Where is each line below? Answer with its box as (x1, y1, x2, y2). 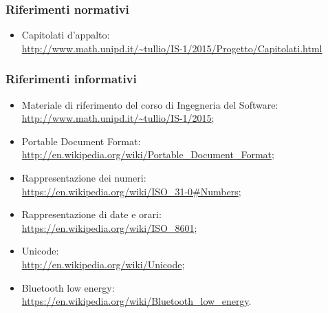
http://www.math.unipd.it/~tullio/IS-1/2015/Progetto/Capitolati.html (21, 41, 322, 55)
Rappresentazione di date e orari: (21, 207, 162, 222)
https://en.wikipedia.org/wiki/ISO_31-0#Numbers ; (21, 184, 241, 198)
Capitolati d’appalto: (21, 28, 110, 42)
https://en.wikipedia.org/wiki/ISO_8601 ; (21, 220, 197, 235)
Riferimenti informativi (6, 70, 137, 87)
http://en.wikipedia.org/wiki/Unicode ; (21, 257, 185, 271)
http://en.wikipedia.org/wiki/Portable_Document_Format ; (21, 147, 274, 162)
